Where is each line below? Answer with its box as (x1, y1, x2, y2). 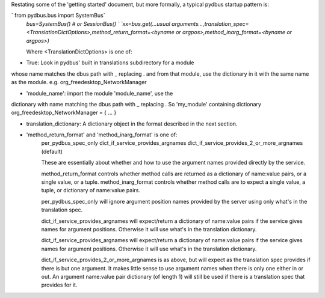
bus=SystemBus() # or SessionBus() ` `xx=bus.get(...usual (26, 20, 171, 27)
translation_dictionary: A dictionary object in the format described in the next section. (26, 120, 238, 127)
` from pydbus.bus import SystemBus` (11, 12, 105, 19)
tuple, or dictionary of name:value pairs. (41, 187, 141, 194)
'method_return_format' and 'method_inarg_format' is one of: (26, 131, 178, 138)
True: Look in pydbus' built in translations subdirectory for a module (26, 59, 195, 66)
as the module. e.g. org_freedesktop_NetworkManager (11, 79, 147, 86)
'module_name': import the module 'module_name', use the (26, 90, 173, 97)
